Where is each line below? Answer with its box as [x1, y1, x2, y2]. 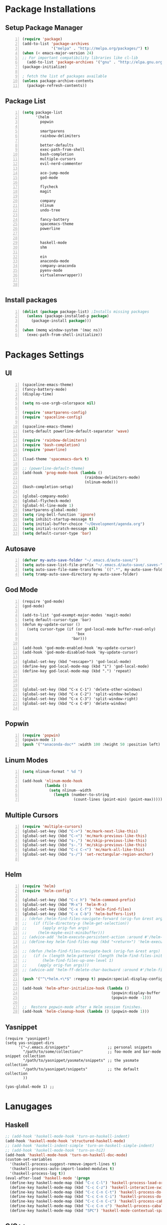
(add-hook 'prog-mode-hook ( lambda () [22, 471, 103, 476]
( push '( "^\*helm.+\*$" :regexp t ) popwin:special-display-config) [22, 977, 165, 982]
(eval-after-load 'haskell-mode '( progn [5, 1176, 90, 1181]
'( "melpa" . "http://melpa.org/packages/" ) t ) [51, 46, 150, 51]
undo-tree [40, 207, 61, 213]
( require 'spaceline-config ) [22, 415, 83, 420]
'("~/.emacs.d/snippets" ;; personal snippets [18, 1045, 153, 1050]
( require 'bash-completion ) [22, 443, 81, 448]
